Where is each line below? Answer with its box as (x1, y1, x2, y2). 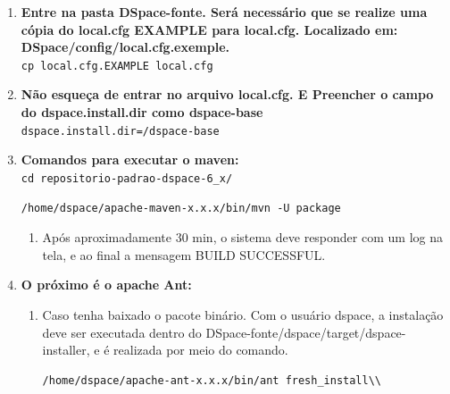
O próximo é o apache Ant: (21, 275, 192, 294)
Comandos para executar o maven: (21, 150, 239, 169)
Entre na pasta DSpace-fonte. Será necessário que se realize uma (21, 3, 428, 21)
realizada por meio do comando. (113, 340, 288, 359)
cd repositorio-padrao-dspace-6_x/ (21, 172, 233, 185)
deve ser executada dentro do (42, 323, 202, 341)
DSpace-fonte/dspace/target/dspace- (205, 323, 406, 341)
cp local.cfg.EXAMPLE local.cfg (21, 59, 213, 72)
